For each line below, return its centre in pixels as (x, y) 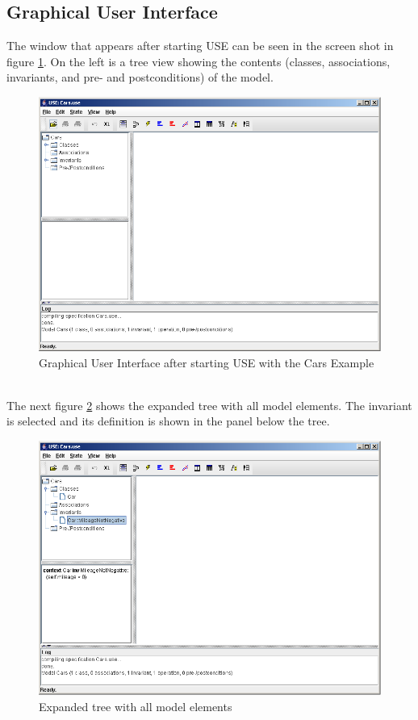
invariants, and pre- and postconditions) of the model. (140, 77)
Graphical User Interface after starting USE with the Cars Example (207, 362)
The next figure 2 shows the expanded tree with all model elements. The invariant (209, 405)
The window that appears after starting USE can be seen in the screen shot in (200, 46)
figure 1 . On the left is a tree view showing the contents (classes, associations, (199, 61)
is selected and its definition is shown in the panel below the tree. (168, 421)
